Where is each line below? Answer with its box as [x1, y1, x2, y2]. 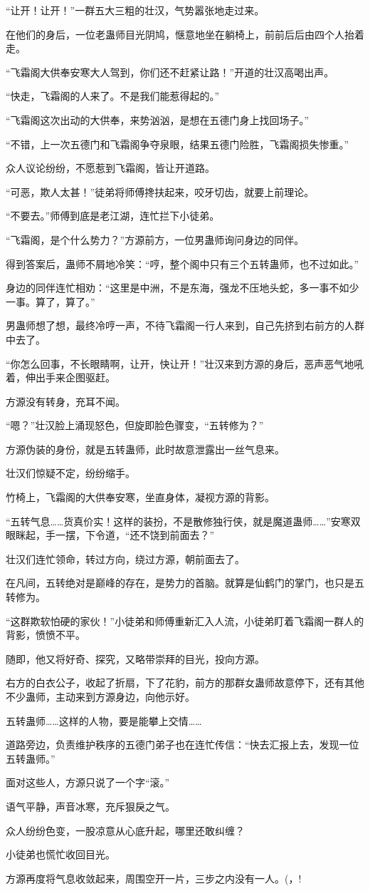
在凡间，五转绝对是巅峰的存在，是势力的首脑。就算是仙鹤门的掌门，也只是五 [6, 575, 364, 590]
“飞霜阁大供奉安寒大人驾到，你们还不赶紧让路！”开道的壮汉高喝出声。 [6, 64, 334, 79]
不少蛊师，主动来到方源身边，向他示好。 [6, 689, 195, 704]
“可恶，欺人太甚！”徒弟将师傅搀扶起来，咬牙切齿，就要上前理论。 [6, 184, 314, 199]
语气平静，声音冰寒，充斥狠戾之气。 [6, 798, 175, 813]
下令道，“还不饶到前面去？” [85, 527, 215, 542]
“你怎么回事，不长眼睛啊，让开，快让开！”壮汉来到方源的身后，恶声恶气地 [6, 356, 354, 371]
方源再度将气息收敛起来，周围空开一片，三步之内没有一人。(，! [6, 870, 302, 885]
